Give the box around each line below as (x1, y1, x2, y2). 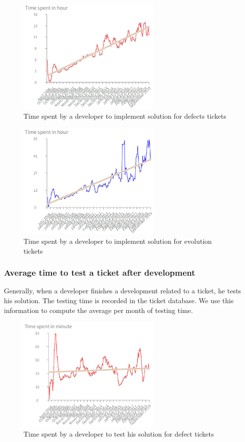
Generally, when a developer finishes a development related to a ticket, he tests (4, 286, 241, 296)
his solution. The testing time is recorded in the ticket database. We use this (4, 295, 234, 305)
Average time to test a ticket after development (4, 266, 196, 279)
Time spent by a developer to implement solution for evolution (24, 235, 212, 246)
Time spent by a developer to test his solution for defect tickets (24, 429, 214, 439)
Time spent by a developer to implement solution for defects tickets (24, 110, 226, 121)
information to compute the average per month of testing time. (4, 305, 193, 315)
